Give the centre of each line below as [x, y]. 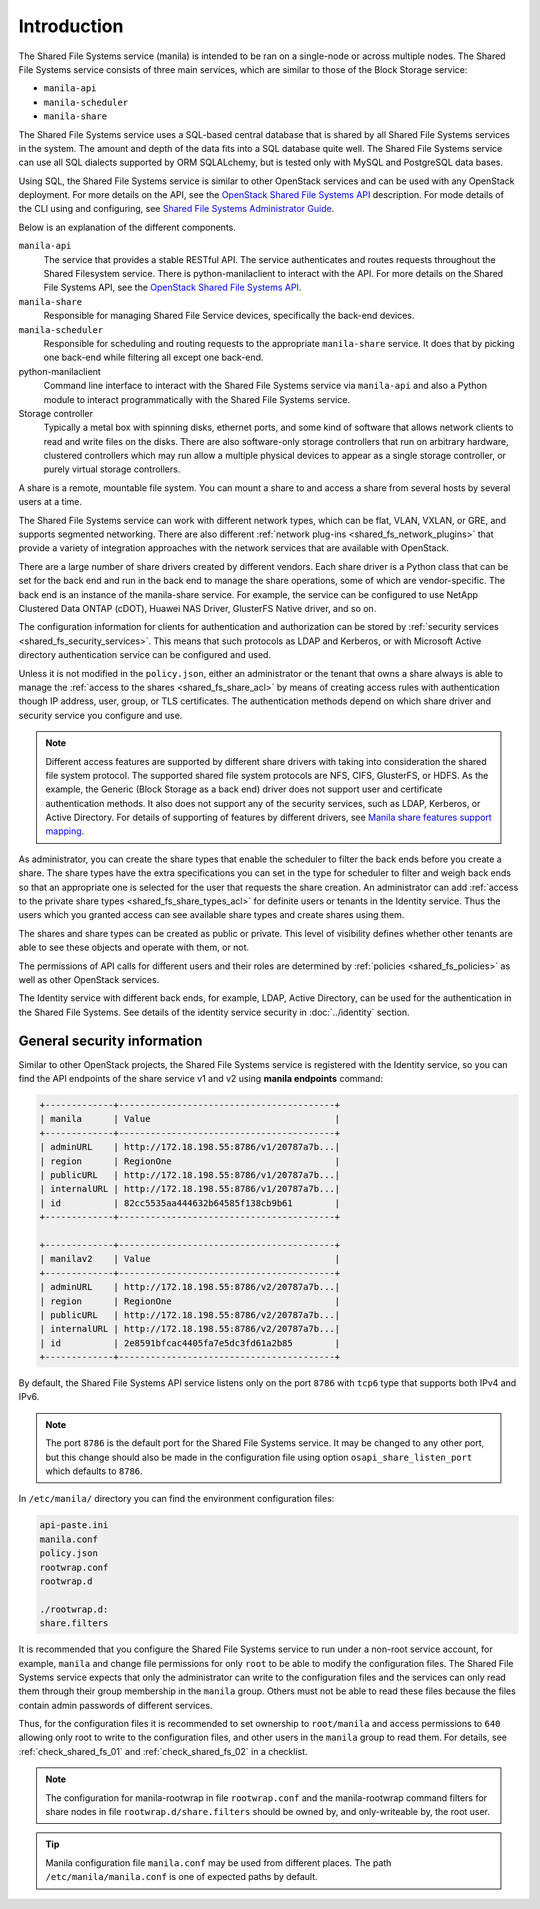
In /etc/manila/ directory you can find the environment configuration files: [176, 1499]
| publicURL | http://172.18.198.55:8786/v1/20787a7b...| [190, 1175]
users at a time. [50, 502]
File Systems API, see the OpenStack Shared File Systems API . [172, 287]
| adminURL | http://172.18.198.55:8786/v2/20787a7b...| [190, 1287]
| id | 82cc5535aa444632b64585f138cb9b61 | [190, 1203]
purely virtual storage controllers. [112, 469]
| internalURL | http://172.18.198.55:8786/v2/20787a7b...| [190, 1329]
